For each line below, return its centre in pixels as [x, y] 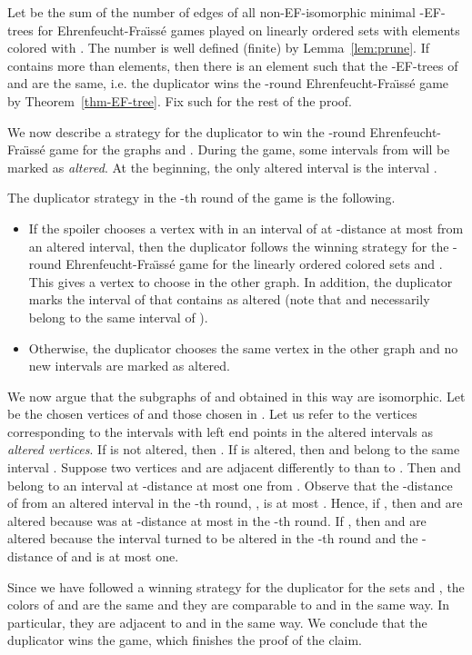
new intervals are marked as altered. [129, 366]
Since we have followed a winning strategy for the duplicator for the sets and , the [236, 586]
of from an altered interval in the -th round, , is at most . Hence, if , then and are [235, 503]
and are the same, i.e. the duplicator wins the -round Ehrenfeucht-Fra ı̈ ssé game [228, 83]
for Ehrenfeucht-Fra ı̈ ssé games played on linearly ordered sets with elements [249, 30]
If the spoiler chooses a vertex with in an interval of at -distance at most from [246, 228]
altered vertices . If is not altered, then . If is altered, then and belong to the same [234, 449]
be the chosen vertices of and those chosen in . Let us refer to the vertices [212, 414]
